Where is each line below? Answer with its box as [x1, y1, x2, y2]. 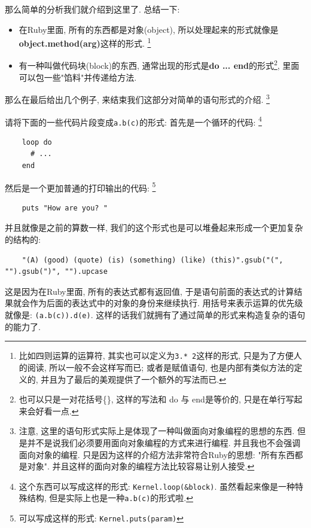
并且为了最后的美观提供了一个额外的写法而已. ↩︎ [41, 373, 226, 385]
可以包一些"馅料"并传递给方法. [19, 71, 137, 83]
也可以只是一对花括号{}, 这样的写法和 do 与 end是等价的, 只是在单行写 [19, 393, 294, 405]
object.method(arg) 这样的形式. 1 [19, 35, 151, 49]
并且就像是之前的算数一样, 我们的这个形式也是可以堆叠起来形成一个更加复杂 [5, 221, 303, 234]
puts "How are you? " [22, 203, 108, 212]
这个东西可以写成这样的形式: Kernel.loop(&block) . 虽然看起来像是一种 [19, 480, 295, 492]
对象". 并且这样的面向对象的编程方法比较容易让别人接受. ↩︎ [27, 460, 255, 472]
